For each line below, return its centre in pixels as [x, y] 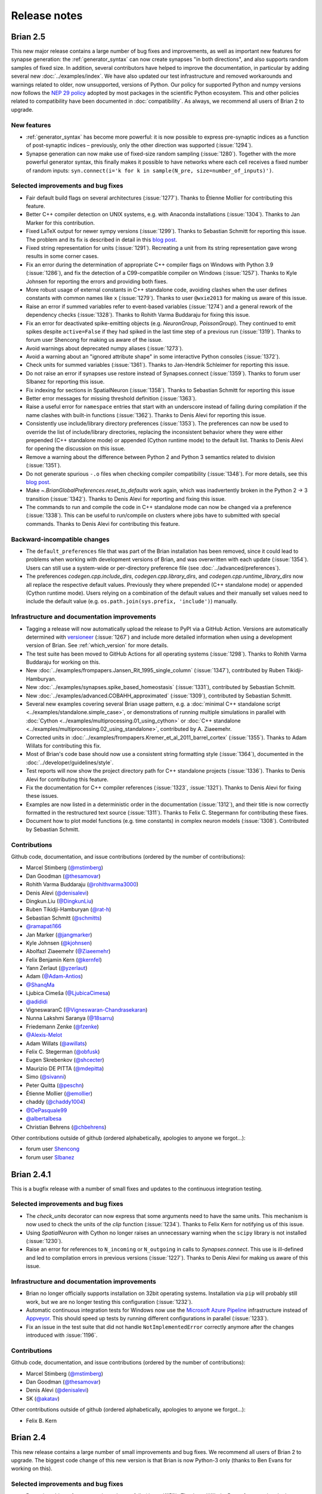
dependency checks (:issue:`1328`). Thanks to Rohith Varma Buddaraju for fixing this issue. [138, 315]
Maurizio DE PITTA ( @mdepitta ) [65, 1068]
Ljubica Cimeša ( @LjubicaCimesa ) [68, 993]
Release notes [47, 16]
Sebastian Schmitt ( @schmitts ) [64, 918]
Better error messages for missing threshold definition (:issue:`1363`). [111, 399]
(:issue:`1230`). [44, 1241]
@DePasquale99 [47, 1110]
